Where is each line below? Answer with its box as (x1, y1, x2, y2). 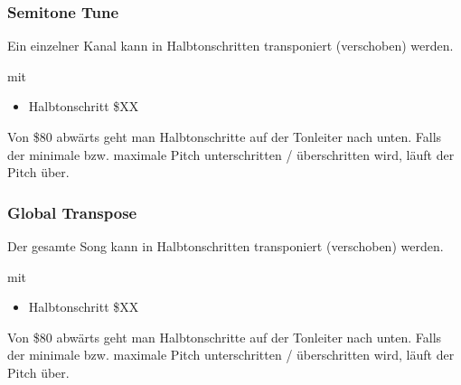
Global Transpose (7, 201, 137, 223)
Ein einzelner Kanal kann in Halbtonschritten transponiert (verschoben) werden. (7, 36, 454, 55)
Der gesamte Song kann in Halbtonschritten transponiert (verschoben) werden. (7, 237, 444, 255)
